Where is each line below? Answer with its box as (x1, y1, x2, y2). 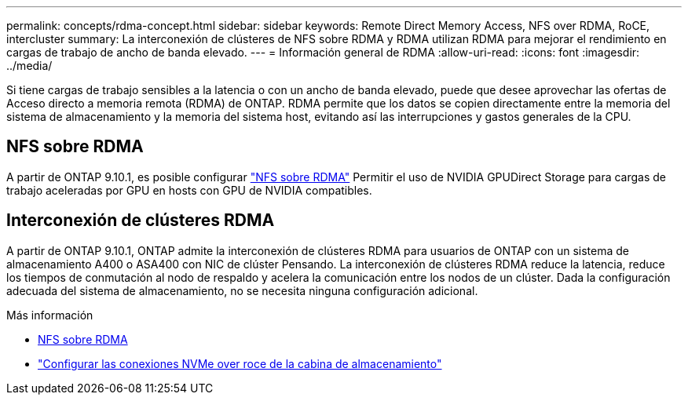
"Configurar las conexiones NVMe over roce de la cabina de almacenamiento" (38, 356, 442, 370)
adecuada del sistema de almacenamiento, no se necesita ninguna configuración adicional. (6, 283, 478, 297)
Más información (6, 308, 93, 322)
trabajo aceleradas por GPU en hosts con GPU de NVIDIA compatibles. (6, 183, 372, 197)
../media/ (6, 59, 53, 72)
